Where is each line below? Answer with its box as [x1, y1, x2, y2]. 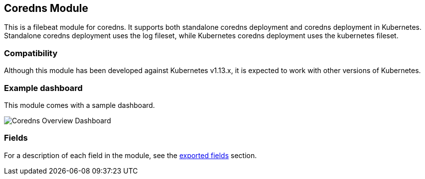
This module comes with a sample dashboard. [4, 100, 155, 109]
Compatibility [4, 48, 58, 58]
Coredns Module [4, 2, 88, 14]
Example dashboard [4, 83, 83, 93]
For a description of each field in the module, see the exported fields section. [4, 151, 257, 160]
